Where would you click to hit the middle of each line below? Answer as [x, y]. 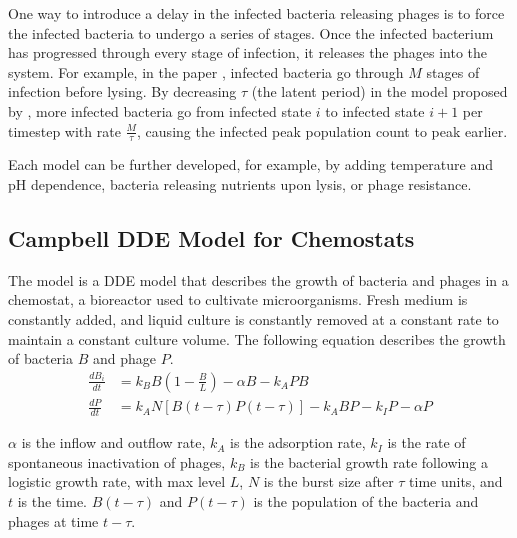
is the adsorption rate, [298, 442]
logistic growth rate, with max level [117, 481]
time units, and [456, 481]
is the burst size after [328, 481]
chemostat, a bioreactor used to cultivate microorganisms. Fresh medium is [238, 299]
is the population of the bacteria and [366, 500]
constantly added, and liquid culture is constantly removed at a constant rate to [253, 318]
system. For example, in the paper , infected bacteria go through [206, 71]
